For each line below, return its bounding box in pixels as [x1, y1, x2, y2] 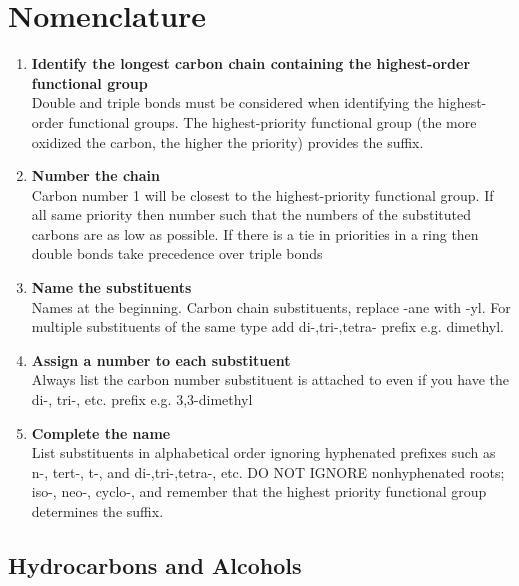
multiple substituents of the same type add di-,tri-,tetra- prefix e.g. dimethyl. [31, 316, 504, 337]
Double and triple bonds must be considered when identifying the [31, 92, 434, 113]
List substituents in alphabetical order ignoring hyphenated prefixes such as [31, 442, 496, 463]
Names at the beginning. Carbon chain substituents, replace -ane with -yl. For [31, 296, 511, 317]
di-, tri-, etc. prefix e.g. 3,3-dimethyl [31, 389, 253, 410]
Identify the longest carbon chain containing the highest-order [31, 53, 471, 74]
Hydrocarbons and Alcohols [8, 549, 302, 580]
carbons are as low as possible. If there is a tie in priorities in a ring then [31, 223, 479, 244]
